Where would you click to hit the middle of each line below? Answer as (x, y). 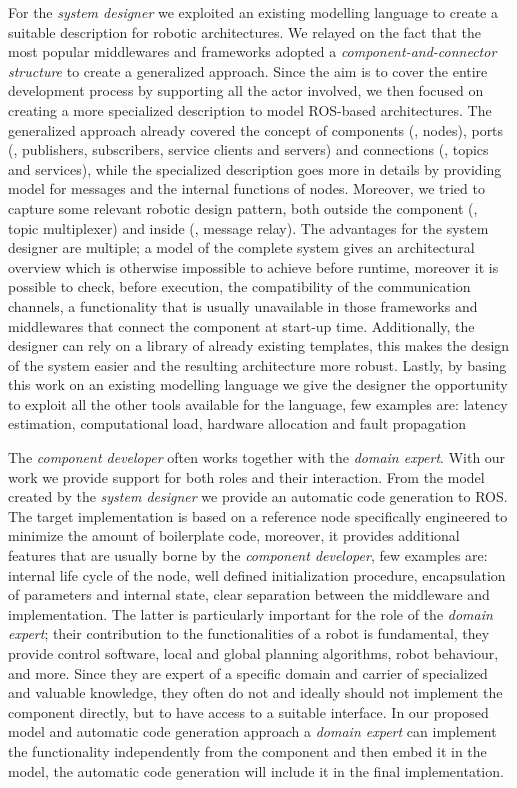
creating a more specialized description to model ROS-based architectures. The (250, 109)
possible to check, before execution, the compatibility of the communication (239, 286)
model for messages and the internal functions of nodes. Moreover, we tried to (246, 188)
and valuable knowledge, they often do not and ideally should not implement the (255, 692)
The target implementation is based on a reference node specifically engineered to (258, 515)
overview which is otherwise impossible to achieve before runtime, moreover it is (253, 266)
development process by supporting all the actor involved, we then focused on (246, 90)
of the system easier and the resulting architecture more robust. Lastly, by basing (257, 364)
